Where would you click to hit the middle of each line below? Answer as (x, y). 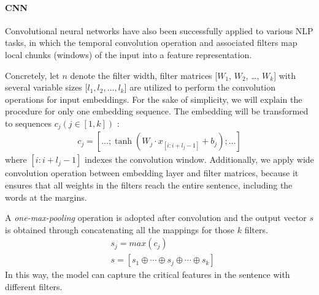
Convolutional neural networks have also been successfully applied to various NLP (159, 30)
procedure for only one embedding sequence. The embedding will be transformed (157, 111)
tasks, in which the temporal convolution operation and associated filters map (151, 43)
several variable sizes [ (46, 87)
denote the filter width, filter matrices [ (144, 75)
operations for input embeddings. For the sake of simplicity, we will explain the (154, 99)
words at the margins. (46, 197)
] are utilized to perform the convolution (200, 87)
